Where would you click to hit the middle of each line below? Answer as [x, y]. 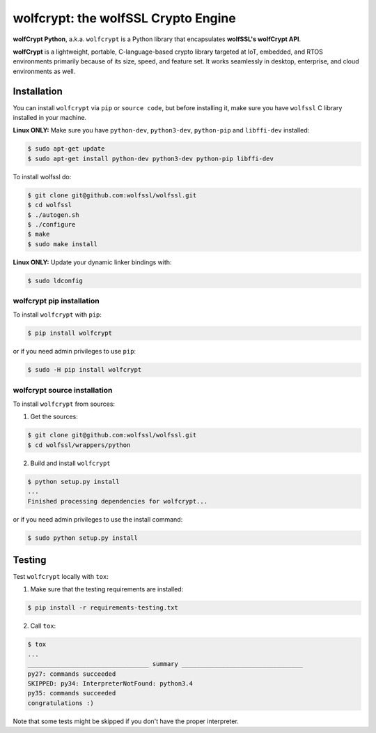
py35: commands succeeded [72, 693]
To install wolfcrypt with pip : [57, 315]
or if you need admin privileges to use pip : [74, 352]
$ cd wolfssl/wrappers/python [79, 445]
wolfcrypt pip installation [56, 301]
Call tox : [43, 626]
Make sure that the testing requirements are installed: [107, 589]
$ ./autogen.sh [53, 215]
